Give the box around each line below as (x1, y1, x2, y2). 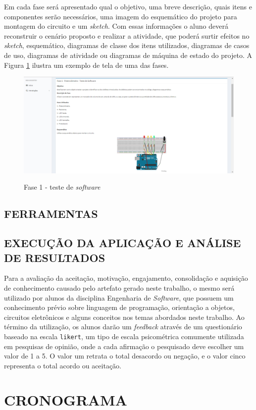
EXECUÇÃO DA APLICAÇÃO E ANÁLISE (4, 235, 241, 251)
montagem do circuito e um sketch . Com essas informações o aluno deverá (4, 21, 228, 31)
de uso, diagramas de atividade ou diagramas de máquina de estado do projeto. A (4, 50, 252, 60)
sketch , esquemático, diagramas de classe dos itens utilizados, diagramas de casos (4, 40, 250, 51)
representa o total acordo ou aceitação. (4, 360, 122, 370)
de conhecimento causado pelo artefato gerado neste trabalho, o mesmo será (4, 282, 235, 293)
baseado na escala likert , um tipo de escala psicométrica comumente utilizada (4, 331, 244, 341)
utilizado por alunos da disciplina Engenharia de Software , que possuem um (4, 292, 234, 303)
